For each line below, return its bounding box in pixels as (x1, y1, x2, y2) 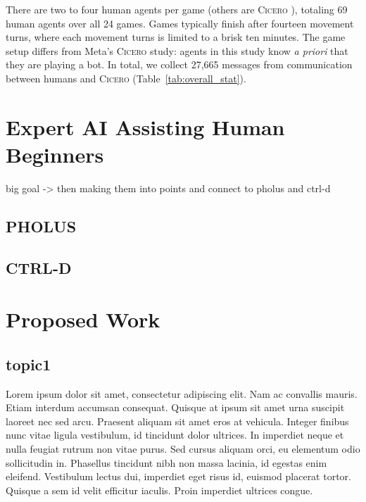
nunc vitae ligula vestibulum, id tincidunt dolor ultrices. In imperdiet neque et (6, 427, 344, 442)
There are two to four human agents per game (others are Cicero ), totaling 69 (6, 2, 348, 16)
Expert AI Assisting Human (6, 112, 285, 141)
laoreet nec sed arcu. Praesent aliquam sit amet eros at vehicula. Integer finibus (6, 413, 349, 428)
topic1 (6, 353, 51, 375)
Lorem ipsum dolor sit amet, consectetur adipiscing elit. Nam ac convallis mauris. (6, 386, 358, 401)
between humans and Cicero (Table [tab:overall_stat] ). (6, 70, 246, 85)
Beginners (6, 139, 104, 168)
